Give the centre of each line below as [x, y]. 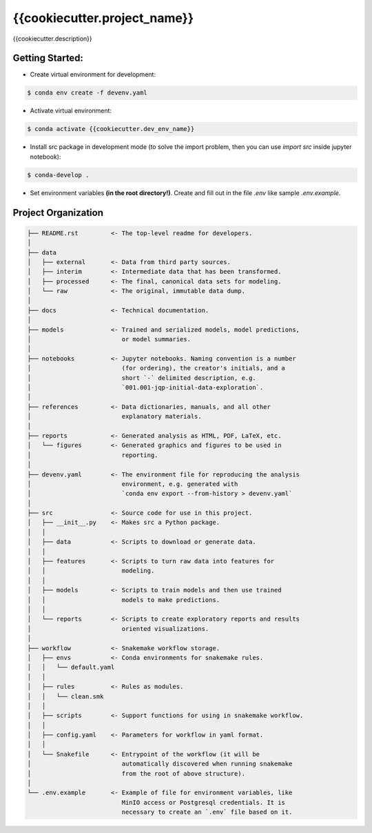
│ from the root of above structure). [136, 773]
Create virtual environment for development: [93, 74]
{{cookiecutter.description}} [52, 39]
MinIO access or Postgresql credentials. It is [204, 802]
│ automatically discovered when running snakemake [160, 764]
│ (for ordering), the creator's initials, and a [156, 368]
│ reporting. [93, 455]
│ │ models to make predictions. [124, 600]
